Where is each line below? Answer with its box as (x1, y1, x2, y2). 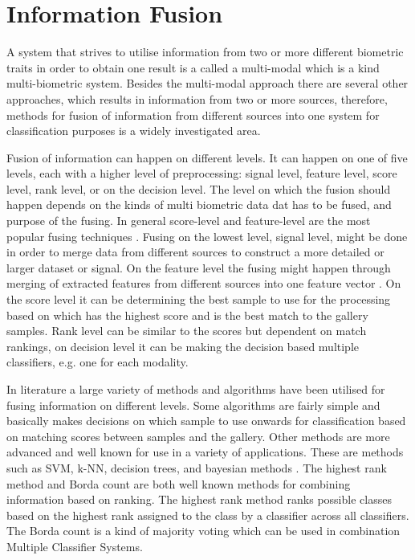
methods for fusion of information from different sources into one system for (6, 106, 380, 123)
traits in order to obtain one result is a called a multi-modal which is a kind (6, 59, 380, 76)
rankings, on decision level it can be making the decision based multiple (6, 337, 360, 354)
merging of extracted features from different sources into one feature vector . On (6, 275, 401, 292)
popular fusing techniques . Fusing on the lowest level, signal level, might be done (6, 227, 408, 244)
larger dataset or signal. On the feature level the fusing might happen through (6, 259, 391, 276)
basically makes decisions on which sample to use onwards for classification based (6, 412, 406, 429)
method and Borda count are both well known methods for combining (6, 475, 351, 492)
